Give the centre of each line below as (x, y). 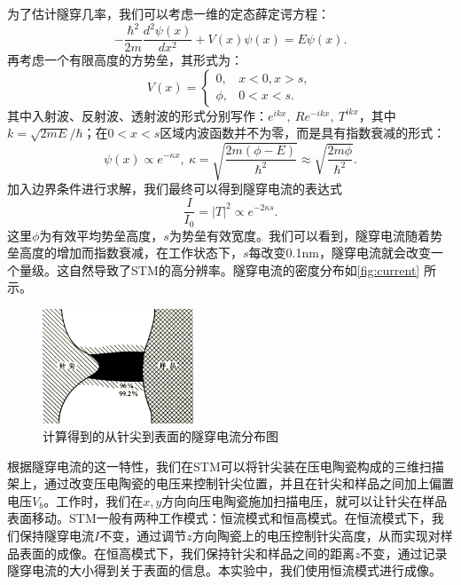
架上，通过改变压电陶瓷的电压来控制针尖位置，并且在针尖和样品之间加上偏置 (230, 483)
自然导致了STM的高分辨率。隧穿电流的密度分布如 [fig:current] (244, 269)
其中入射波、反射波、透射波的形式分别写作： (137, 115)
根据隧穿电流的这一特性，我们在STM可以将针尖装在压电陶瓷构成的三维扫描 (226, 466)
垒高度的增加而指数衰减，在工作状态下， (125, 253)
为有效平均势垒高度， (102, 235)
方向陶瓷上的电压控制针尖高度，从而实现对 (316, 535)
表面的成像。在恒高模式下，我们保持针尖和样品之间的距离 (187, 553)
